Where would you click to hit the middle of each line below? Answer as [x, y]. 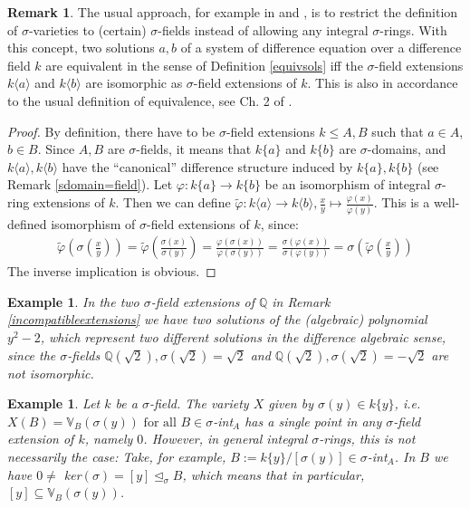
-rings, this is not [367, 439]
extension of [41, 439]
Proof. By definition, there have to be [111, 131]
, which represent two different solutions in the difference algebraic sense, [243, 336]
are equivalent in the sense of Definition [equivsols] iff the [204, 65]
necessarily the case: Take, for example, [117, 456]
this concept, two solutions [81, 48]
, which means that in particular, [273, 474]
